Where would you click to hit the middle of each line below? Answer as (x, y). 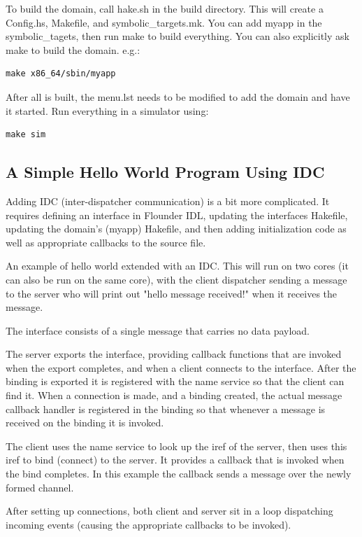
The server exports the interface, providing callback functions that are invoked (174, 354)
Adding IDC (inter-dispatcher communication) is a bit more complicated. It (168, 201)
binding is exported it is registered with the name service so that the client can (175, 381)
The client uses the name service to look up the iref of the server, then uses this (176, 446)
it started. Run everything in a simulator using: (107, 110)
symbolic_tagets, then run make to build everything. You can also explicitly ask (178, 36)
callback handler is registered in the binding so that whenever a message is (166, 409)
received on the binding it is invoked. (85, 423)
